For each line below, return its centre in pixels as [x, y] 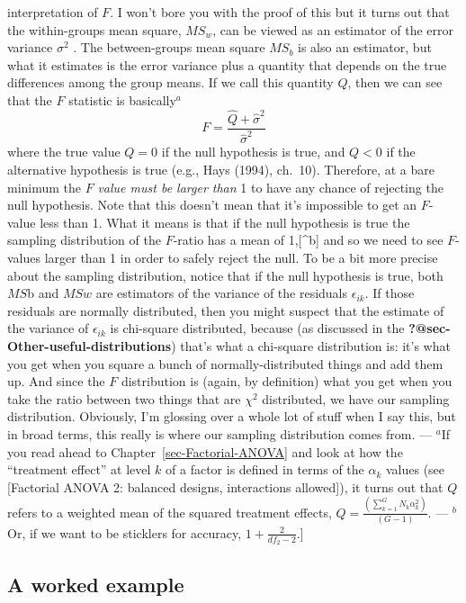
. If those [390, 293]
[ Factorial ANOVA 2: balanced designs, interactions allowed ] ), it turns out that [225, 486]
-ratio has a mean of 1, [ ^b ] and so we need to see [308, 240]
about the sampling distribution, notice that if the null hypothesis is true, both [225, 275]
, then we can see [395, 82]
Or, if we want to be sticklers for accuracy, [125, 532]
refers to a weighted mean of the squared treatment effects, [170, 512]
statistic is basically [122, 99]
